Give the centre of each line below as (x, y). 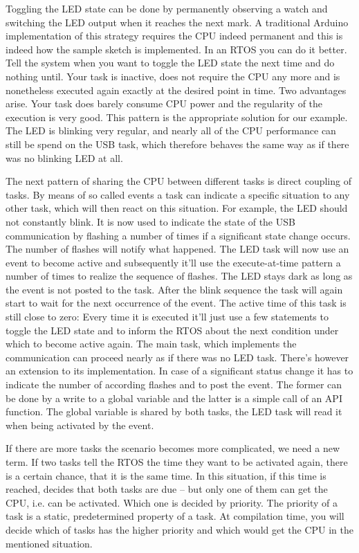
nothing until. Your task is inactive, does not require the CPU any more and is (173, 76)
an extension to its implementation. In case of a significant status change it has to (179, 371)
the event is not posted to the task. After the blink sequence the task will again (174, 289)
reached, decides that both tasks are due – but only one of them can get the (167, 489)
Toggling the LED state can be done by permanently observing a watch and (167, 8)
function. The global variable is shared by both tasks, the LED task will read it (174, 411)
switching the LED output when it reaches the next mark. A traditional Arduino (177, 22)
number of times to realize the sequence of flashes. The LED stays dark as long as (179, 276)
